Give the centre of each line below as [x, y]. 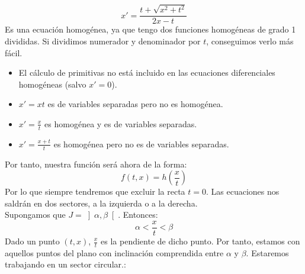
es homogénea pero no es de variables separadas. [141, 144]
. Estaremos [267, 252]
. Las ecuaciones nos [243, 191]
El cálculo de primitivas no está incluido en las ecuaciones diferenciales [147, 72]
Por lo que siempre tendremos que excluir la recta [95, 191]
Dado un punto [32, 241]
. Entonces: [138, 215]
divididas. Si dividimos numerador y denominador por [103, 41]
